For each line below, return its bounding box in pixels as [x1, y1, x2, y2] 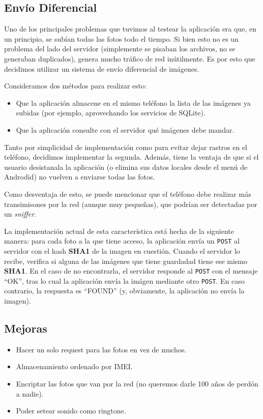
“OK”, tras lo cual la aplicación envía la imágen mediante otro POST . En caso [4, 275, 245, 286]
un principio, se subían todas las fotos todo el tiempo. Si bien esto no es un [4, 33, 239, 44]
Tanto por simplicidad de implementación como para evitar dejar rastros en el [4, 141, 248, 152]
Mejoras [4, 320, 47, 336]
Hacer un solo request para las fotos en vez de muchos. [16, 344, 187, 354]
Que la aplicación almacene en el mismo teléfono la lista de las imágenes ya [16, 97, 251, 108]
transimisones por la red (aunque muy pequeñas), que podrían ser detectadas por [4, 198, 257, 209]
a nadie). [16, 388, 44, 399]
